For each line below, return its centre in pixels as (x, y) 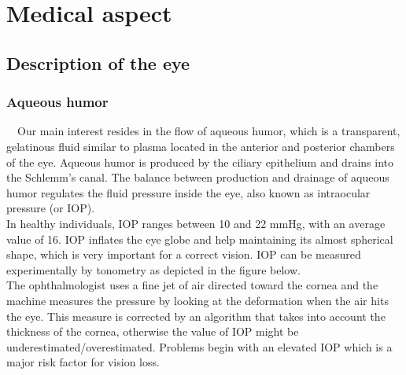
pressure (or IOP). (51, 208)
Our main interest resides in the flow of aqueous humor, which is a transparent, (209, 131)
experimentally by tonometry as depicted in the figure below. (153, 269)
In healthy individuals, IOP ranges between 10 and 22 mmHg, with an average (196, 223)
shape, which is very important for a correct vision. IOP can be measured (184, 254)
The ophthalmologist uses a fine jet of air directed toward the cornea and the (192, 285)
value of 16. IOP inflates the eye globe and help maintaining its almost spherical (200, 239)
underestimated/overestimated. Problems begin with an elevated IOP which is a (199, 346)
